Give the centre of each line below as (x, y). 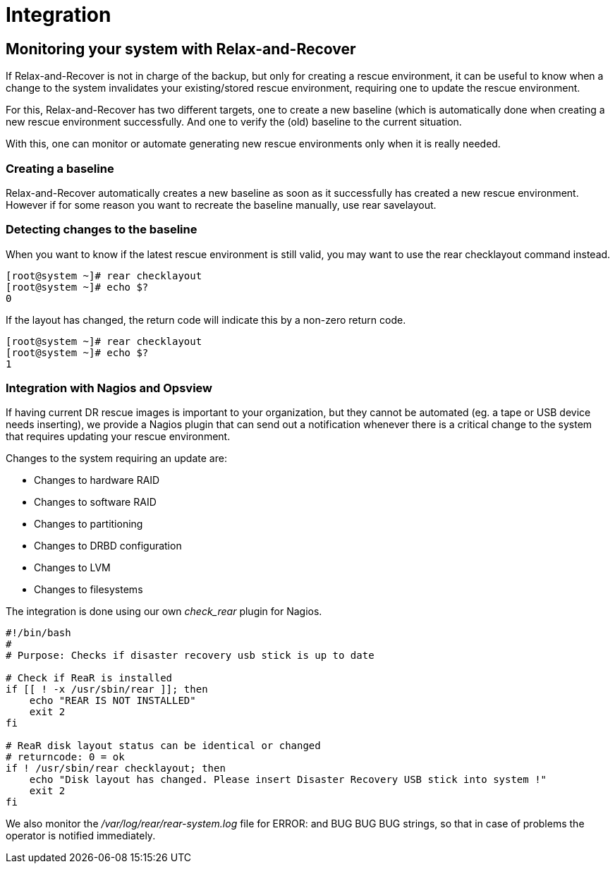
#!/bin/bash (38, 633)
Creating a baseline (60, 168)
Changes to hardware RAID (97, 480)
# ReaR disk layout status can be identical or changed (163, 746)
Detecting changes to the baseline (102, 230)
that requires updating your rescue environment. (118, 437)
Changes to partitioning (89, 524)
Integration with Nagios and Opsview (109, 388)
